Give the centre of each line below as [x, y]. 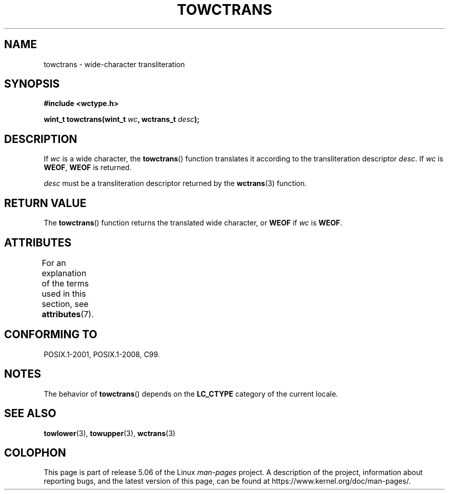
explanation [64, 273]
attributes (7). [68, 314]
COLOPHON [35, 452]
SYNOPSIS [32, 84]
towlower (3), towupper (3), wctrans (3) [110, 433]
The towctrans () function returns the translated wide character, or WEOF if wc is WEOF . [193, 223]
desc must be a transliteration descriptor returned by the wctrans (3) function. [175, 183]
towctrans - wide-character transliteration [114, 64]
